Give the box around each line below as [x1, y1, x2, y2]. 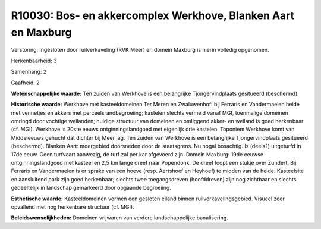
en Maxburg [11, 26, 72, 39]
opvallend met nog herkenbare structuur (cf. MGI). [11, 203, 134, 211]
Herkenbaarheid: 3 [11, 57, 57, 64]
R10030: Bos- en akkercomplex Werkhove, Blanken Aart [11, 9, 295, 22]
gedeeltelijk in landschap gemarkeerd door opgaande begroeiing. [11, 184, 172, 192]
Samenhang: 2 [11, 68, 47, 76]
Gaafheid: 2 [11, 79, 40, 86]
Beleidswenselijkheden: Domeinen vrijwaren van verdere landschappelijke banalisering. [11, 214, 228, 221]
